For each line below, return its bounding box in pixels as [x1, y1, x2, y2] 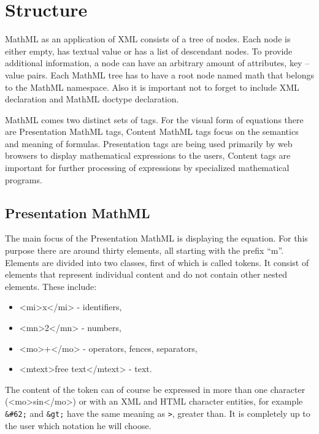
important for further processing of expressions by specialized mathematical [5, 161, 290, 174]
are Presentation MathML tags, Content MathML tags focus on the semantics [5, 125, 299, 138]
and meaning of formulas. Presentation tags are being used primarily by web [5, 137, 293, 150]
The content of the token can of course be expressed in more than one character [5, 383, 306, 395]
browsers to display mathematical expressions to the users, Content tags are [5, 149, 291, 162]
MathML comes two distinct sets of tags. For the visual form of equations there [5, 113, 304, 126]
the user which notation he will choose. [5, 419, 152, 432]
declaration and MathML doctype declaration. [5, 93, 179, 105]
